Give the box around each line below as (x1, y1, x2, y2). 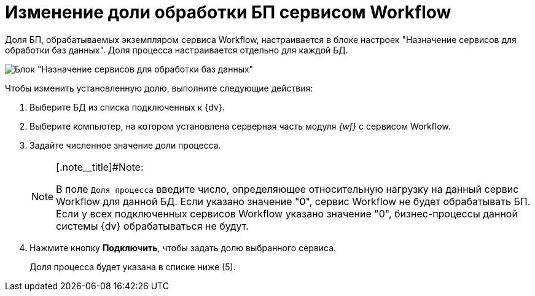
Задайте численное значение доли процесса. (29, 139, 221, 150)
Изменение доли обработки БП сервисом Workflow (5, 2, 451, 23)
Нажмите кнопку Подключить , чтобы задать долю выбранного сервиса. (29, 242, 337, 253)
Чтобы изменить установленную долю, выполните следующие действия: (5, 82, 313, 93)
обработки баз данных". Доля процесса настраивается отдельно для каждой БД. (5, 44, 348, 55)
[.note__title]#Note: (56, 160, 144, 173)
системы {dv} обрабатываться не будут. (56, 219, 249, 232)
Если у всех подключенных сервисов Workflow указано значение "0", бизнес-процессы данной (56, 207, 518, 220)
